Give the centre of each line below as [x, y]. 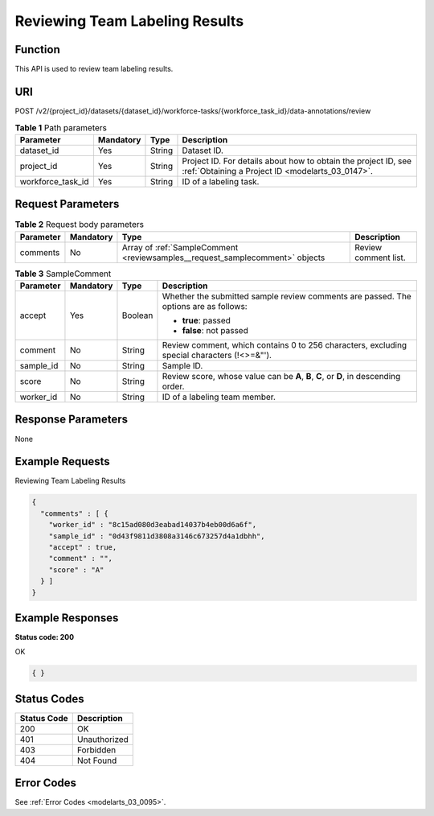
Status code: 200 [45, 637]
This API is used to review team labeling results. [94, 69]
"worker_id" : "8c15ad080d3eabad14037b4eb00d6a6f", [153, 525]
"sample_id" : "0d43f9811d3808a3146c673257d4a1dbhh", [157, 536]
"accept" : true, [83, 547]
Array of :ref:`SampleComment [180, 247]
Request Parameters [67, 204]
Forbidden [96, 750]
